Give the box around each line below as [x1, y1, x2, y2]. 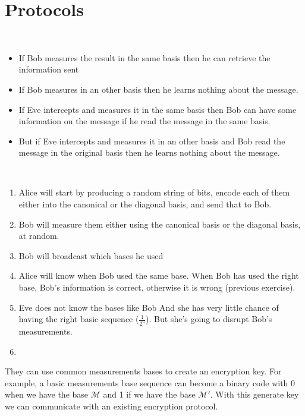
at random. [18, 229, 59, 242]
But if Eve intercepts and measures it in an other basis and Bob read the [18, 134, 285, 147]
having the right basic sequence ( [18, 313, 139, 325]
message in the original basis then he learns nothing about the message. [18, 146, 280, 159]
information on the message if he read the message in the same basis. [18, 115, 271, 127]
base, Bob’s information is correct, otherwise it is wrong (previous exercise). [18, 281, 295, 294]
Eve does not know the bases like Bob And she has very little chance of [18, 301, 279, 313]
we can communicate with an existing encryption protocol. [5, 400, 218, 412]
